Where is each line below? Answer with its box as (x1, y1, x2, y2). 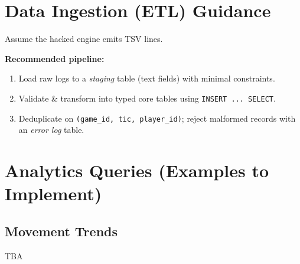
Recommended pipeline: (5, 52, 105, 64)
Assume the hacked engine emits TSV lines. (5, 32, 163, 45)
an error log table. (18, 123, 84, 136)
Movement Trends (5, 221, 118, 240)
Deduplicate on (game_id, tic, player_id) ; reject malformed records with (18, 112, 296, 124)
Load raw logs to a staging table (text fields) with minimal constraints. (18, 72, 275, 84)
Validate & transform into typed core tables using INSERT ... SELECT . (18, 92, 276, 104)
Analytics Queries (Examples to (5, 158, 269, 182)
